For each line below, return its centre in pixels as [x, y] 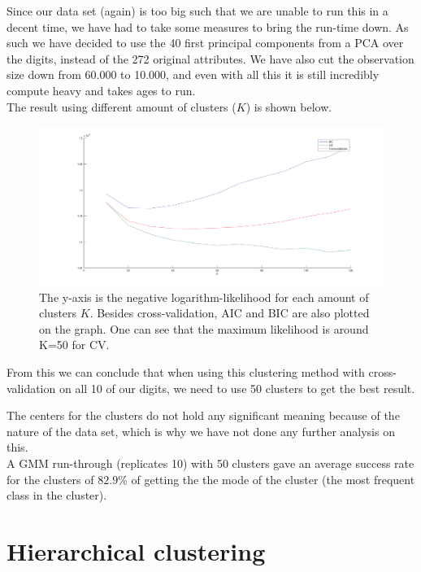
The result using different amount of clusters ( [122, 106]
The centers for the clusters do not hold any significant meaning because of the [203, 415]
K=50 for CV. [74, 345]
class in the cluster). [57, 495]
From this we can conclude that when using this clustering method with [186, 371]
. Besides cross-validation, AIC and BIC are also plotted [230, 313]
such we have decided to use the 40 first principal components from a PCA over [205, 43]
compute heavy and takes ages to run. [101, 90]
